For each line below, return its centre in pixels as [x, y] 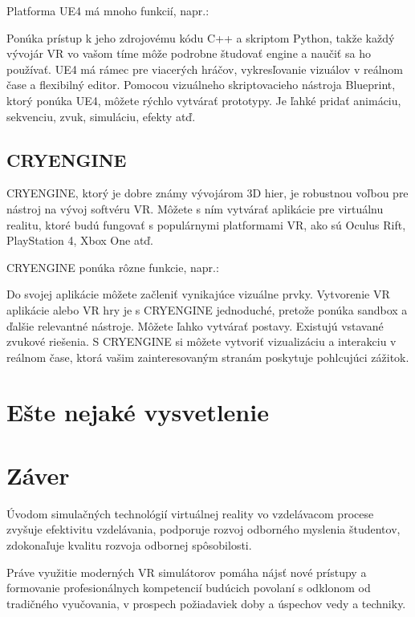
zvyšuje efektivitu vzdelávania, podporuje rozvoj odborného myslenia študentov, [203, 529]
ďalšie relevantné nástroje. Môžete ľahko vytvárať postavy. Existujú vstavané [195, 325]
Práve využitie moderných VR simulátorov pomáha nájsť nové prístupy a [187, 572]
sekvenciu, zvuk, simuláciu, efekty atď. [101, 116]
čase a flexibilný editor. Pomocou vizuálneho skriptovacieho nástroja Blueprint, [201, 85]
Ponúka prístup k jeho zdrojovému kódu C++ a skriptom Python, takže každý [201, 37]
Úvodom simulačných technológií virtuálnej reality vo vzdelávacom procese [190, 513]
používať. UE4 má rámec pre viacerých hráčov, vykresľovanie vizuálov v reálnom [205, 69]
